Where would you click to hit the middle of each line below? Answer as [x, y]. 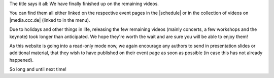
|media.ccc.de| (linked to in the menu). [50, 20]
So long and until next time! [38, 69]
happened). [22, 60]
